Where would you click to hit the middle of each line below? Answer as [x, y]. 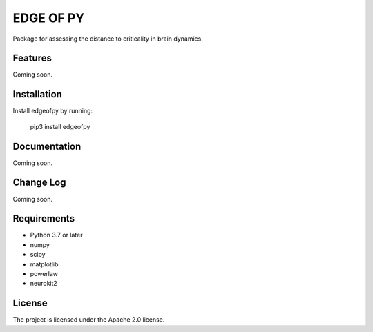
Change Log [39, 183]
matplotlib [44, 264]
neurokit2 [44, 284]
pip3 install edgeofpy [60, 126]
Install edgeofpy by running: [53, 111]
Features [32, 58]
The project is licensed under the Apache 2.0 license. [89, 320]
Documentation [47, 146]
